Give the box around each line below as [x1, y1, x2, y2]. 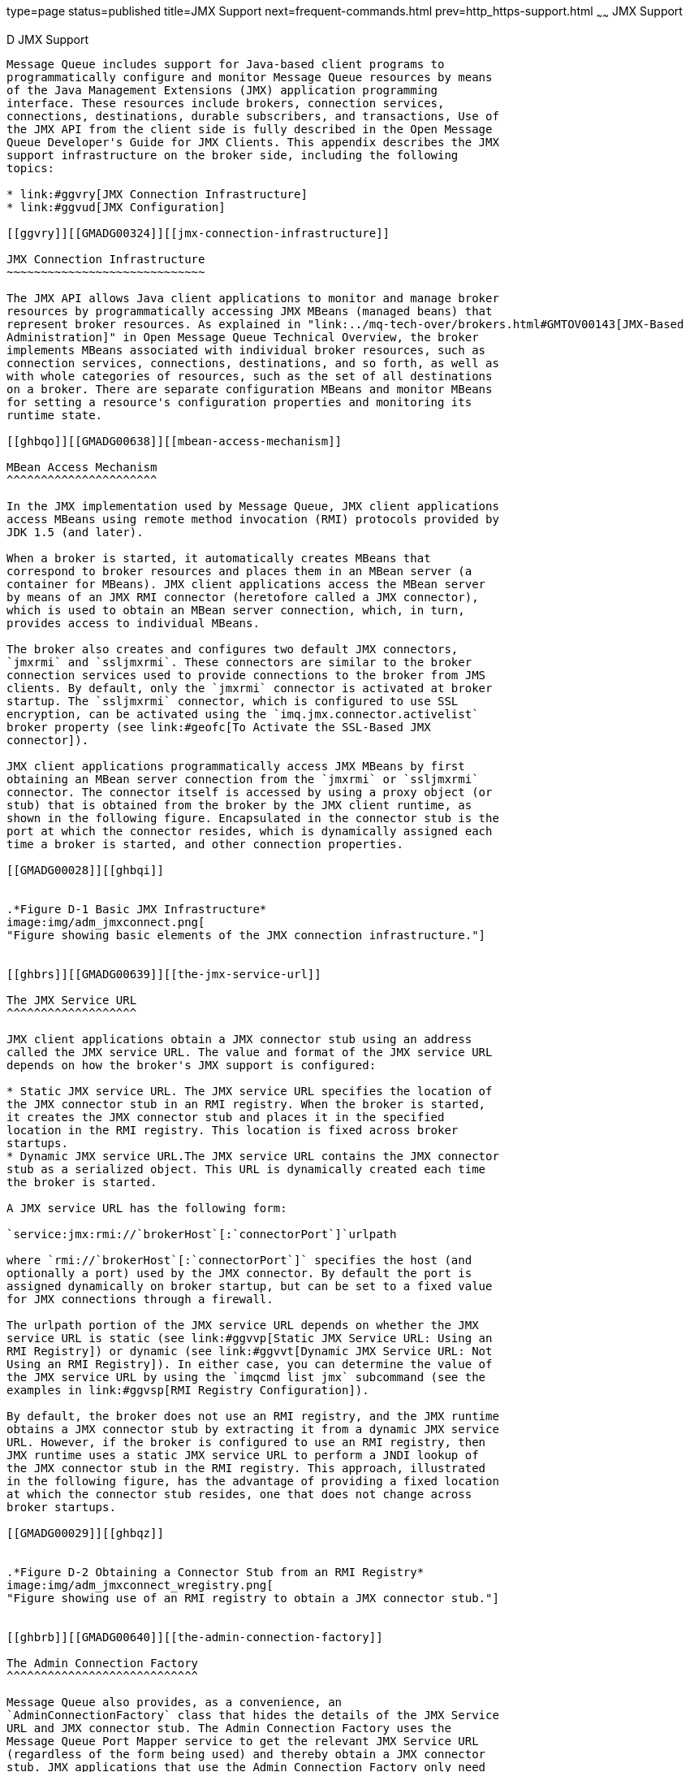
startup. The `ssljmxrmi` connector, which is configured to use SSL [6, 694, 459, 708]
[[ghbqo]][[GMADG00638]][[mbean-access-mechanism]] [6, 434, 343, 448]
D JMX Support [6, 32, 89, 46]
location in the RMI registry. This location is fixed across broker [6, 1123, 459, 1137]
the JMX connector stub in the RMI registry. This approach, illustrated [6, 1461, 486, 1475]
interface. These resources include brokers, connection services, [6, 96, 445, 110]
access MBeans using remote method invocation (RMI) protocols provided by [6, 512, 499, 526]
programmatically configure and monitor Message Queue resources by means [6, 70, 493, 84]
